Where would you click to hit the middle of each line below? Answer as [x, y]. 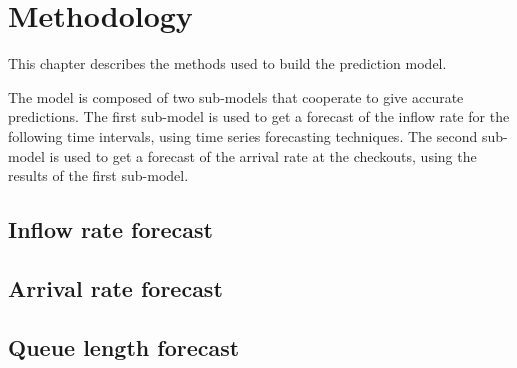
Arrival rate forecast [115, 287]
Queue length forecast [124, 346]
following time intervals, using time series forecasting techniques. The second [243, 135]
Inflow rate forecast [110, 229]
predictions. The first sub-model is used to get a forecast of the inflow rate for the [259, 116]
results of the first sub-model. [98, 175]
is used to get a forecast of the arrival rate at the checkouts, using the [263, 155]
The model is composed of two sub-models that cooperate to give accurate [236, 96]
